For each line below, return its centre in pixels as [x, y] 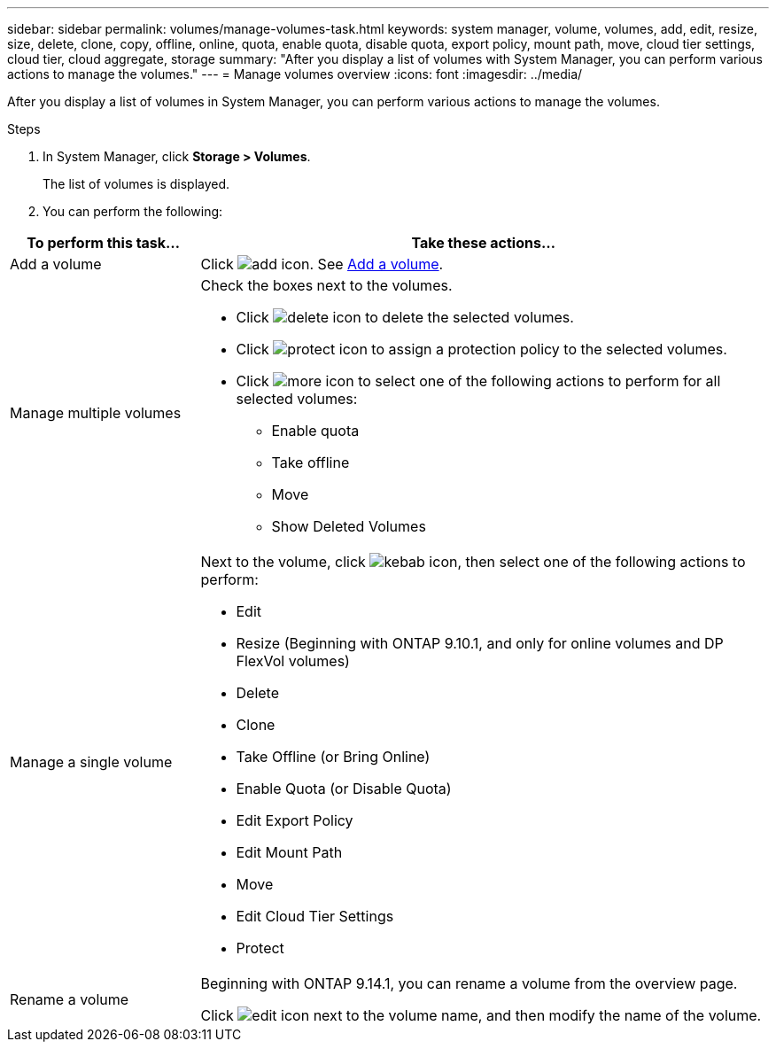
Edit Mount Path [289, 852]
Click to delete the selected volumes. [405, 317]
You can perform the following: [133, 211]
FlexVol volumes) [293, 661]
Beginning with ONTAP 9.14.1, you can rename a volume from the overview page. [469, 983]
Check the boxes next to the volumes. [326, 285]
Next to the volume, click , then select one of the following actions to [473, 562]
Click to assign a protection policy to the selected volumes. [481, 349]
